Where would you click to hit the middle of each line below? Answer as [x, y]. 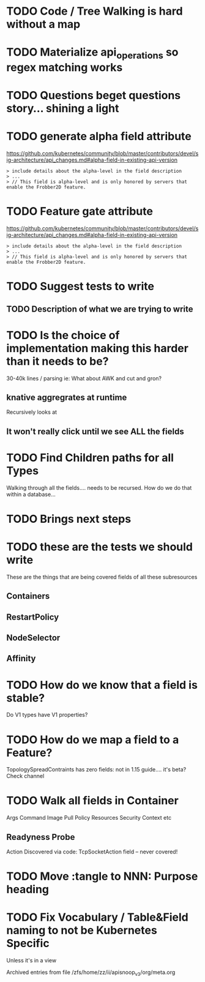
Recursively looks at [32, 412]
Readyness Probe [41, 837]
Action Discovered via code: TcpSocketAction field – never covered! [92, 852]
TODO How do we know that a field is [102, 685]
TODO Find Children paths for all [90, 458]
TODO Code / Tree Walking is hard [95, 11]
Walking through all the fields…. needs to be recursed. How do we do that [99, 487]
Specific [28, 943]
